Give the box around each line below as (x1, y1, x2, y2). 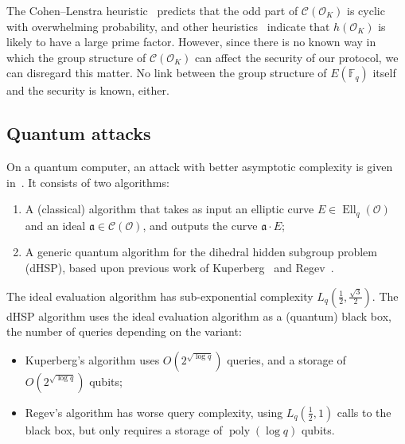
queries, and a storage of (227, 351, 346, 368)
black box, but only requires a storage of (25, 421, 223, 438)
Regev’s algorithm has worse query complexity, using (25, 403, 283, 420)
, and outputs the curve (142, 216, 258, 233)
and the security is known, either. (6, 82, 169, 99)
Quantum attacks (6, 121, 151, 146)
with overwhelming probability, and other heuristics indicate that (6, 18, 330, 34)
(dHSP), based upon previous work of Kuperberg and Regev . (25, 259, 334, 275)
